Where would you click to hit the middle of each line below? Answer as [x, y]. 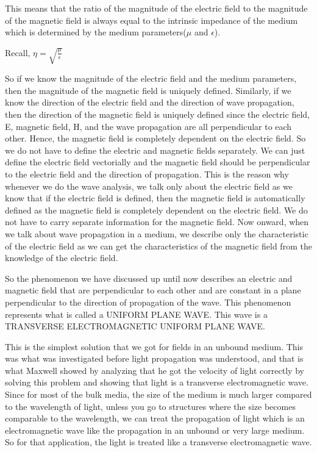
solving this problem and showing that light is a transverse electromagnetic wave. [157, 382]
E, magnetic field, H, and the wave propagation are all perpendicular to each [148, 126]
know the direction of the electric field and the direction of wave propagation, [150, 102]
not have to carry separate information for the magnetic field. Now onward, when [157, 222]
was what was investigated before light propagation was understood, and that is [154, 358]
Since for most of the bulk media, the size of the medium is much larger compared [158, 394]
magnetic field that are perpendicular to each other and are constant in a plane [153, 290]
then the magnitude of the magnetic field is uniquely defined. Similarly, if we [148, 90]
